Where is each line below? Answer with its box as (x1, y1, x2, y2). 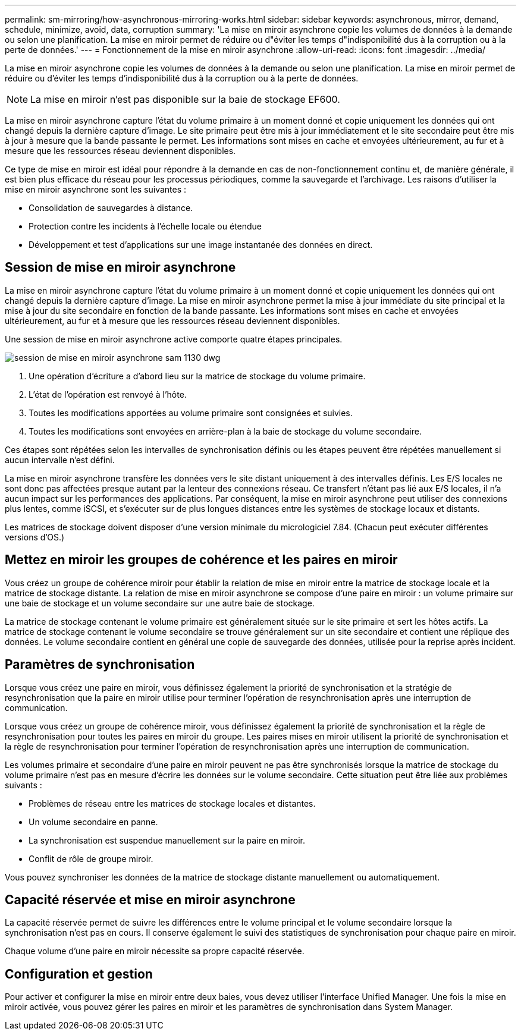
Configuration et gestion (5, 966, 153, 981)
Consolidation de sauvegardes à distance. (29, 203, 193, 213)
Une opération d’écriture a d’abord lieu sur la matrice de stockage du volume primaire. (29, 370, 366, 381)
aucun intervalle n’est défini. (5, 454, 115, 465)
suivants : (5, 779, 42, 790)
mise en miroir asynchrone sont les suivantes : (5, 184, 187, 194)
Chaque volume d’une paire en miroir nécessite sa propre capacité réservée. (5, 946, 305, 957)
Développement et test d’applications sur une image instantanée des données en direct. (29, 240, 373, 250)
